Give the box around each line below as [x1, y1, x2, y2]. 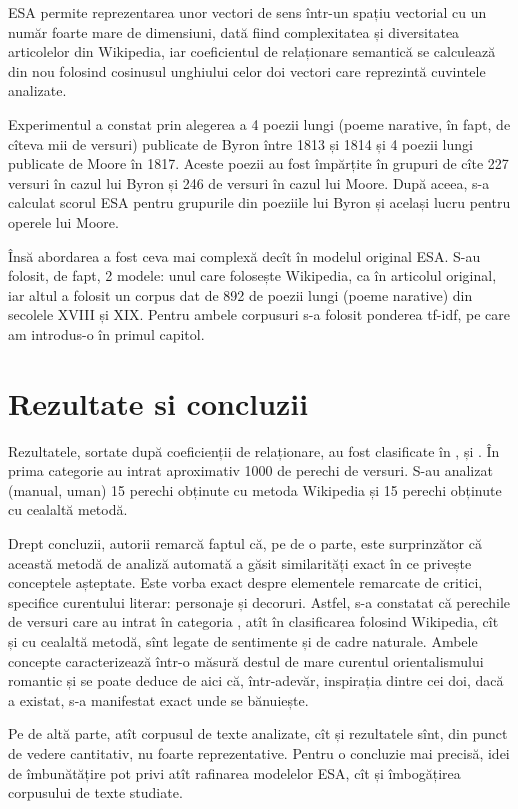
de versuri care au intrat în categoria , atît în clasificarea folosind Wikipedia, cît [8, 611, 499, 632]
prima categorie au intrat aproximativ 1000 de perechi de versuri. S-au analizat [8, 460, 493, 481]
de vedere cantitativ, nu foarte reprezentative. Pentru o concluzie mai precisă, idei [8, 742, 510, 763]
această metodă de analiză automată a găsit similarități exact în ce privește [8, 552, 472, 573]
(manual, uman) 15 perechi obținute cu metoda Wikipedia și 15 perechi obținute [8, 479, 502, 500]
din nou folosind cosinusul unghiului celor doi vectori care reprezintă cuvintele [8, 60, 486, 81]
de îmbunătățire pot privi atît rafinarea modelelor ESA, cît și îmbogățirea [8, 762, 461, 783]
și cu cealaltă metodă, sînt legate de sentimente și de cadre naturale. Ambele [8, 630, 478, 651]
